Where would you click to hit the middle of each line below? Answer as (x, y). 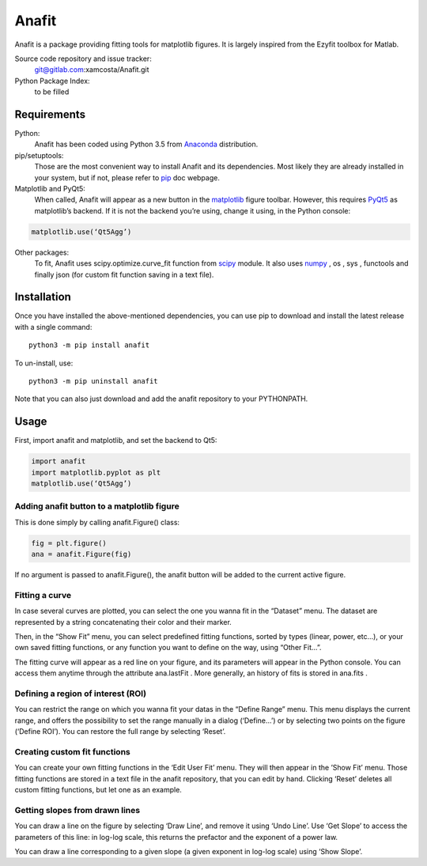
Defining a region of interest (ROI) (80, 694)
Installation (43, 297)
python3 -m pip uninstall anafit (93, 381)
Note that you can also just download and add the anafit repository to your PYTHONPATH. (161, 399)
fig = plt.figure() (69, 543)
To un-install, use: (44, 363)
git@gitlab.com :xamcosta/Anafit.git (92, 70)
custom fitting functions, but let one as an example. (98, 790)
